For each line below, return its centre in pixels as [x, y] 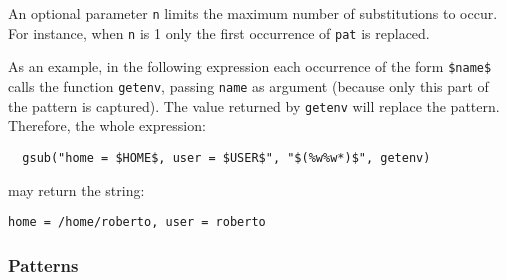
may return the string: [76, 189]
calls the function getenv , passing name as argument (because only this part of [248, 85]
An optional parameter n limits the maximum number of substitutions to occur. [253, 13]
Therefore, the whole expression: [107, 125]
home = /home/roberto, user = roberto [137, 222]
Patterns [43, 264]
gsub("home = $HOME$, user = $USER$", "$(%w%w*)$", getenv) [226, 157]
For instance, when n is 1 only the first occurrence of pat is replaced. [219, 32]
